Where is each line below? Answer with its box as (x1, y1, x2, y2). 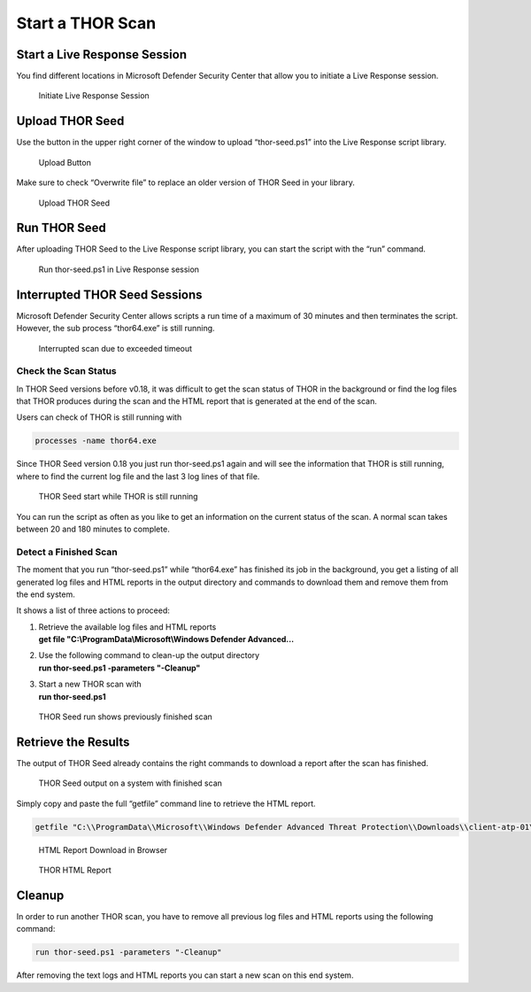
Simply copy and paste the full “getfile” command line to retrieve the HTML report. (16, 798, 316, 809)
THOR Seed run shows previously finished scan (38, 711, 212, 722)
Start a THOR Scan (16, 13, 157, 33)
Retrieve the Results (16, 734, 130, 749)
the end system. (16, 589, 75, 600)
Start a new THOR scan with (38, 678, 142, 690)
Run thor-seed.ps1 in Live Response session (38, 264, 199, 275)
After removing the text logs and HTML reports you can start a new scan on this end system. (16, 970, 354, 980)
